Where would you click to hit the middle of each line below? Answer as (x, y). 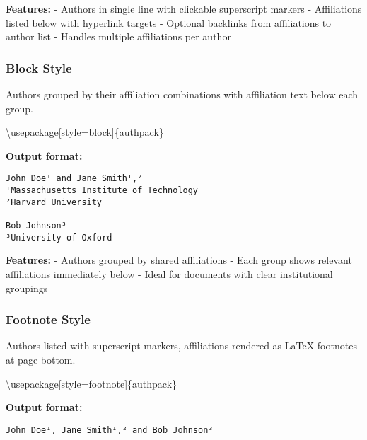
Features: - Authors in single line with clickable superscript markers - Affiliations (184, 8)
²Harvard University (54, 202)
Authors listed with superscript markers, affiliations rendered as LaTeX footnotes (181, 346)
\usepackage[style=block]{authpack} (85, 132)
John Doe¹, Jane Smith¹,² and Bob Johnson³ (110, 430)
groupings (27, 288)
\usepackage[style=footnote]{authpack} (92, 383)
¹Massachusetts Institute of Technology (102, 191)
